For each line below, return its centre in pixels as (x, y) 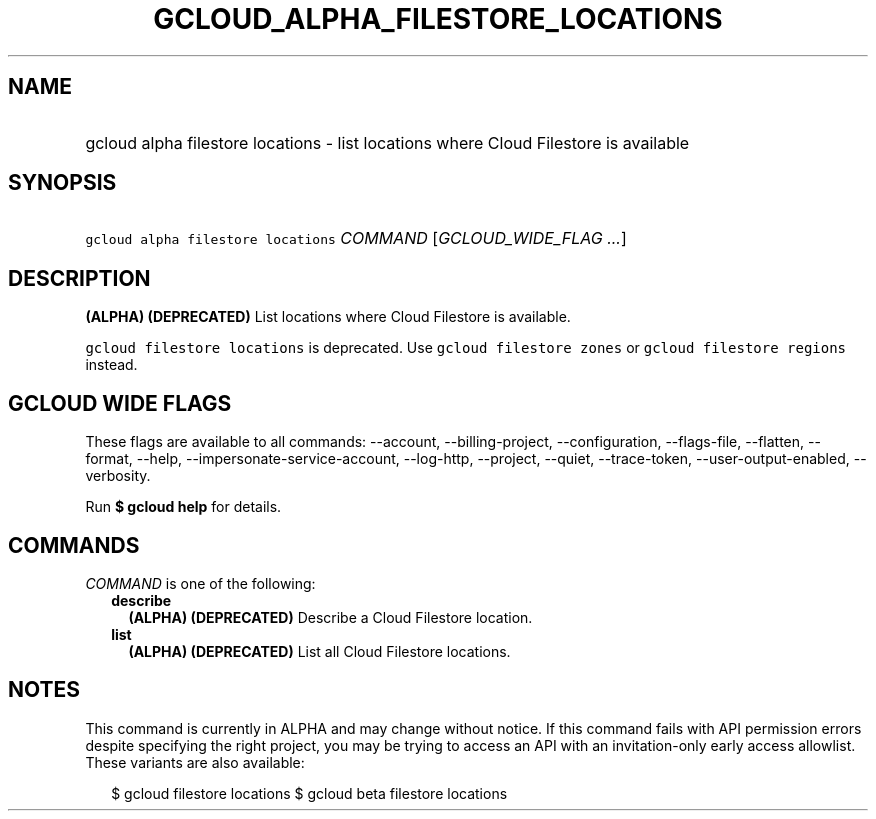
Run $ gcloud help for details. (183, 507)
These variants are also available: (195, 762)
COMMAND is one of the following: (200, 583)
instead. (111, 365)
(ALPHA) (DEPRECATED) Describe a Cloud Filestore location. (330, 617)
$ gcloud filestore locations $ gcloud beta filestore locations (309, 793)
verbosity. (118, 476)
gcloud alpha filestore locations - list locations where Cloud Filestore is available (387, 142)
